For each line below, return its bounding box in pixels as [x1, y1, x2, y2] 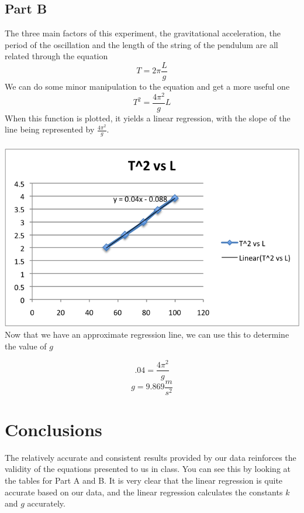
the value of [5, 339, 47, 352]
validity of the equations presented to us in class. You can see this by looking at [5, 463, 291, 475]
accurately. [27, 497, 65, 509]
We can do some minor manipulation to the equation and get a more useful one [5, 80, 290, 93]
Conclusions [5, 417, 102, 441]
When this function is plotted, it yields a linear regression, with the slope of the [5, 111, 291, 124]
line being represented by [5, 123, 95, 135]
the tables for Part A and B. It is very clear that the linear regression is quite [5, 474, 283, 486]
